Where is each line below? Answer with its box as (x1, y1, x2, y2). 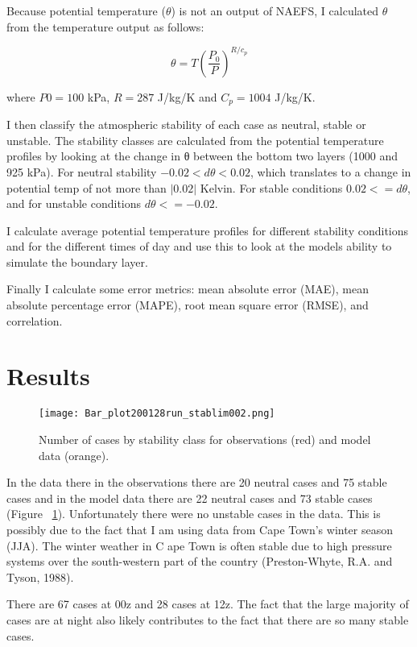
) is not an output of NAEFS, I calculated (171, 2, 379, 19)
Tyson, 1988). (6, 568, 74, 585)
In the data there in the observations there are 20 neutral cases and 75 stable (6, 474, 387, 491)
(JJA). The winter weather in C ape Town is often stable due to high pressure (6, 537, 392, 554)
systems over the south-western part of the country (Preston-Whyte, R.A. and (6, 553, 393, 570)
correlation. (6, 312, 63, 329)
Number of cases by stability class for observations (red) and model (39, 431, 371, 448)
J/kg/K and (157, 88, 217, 105)
